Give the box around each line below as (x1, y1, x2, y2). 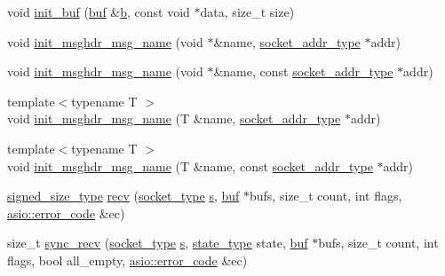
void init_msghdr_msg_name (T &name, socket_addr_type (7, 109, 341, 128)
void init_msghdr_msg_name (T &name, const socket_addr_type (7, 156, 373, 175)
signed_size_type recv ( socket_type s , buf (7, 186, 240, 205)
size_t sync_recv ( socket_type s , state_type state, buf (7, 233, 308, 252)
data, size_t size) (200, 3, 295, 20)
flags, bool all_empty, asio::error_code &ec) (7, 250, 248, 269)
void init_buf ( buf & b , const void (7, 3, 190, 20)
